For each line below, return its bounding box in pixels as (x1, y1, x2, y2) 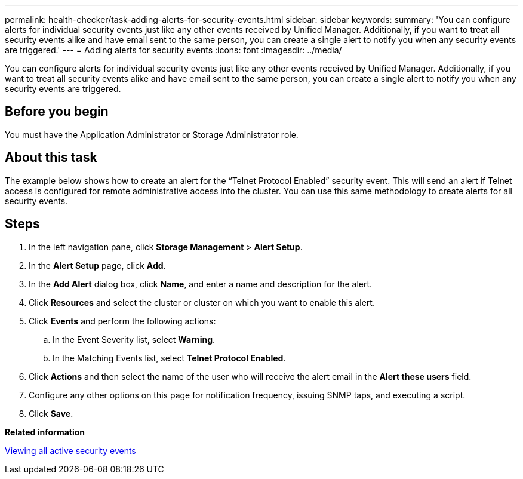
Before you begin (5, 104, 109, 119)
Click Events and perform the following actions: (29, 315, 216, 326)
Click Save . (29, 408, 73, 419)
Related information (5, 426, 85, 437)
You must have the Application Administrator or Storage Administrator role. (5, 129, 299, 140)
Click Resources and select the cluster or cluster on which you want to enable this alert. (29, 297, 375, 308)
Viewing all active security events (5, 445, 136, 456)
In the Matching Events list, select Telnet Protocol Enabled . (53, 352, 286, 363)
